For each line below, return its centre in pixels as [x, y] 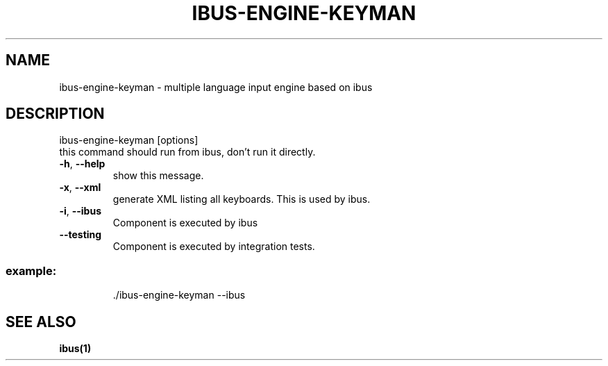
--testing [81, 235]
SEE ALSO [41, 322]
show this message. [158, 176]
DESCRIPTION [55, 114]
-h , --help [82, 164]
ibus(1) [75, 349]
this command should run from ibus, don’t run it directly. [187, 152]
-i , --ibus [80, 211]
